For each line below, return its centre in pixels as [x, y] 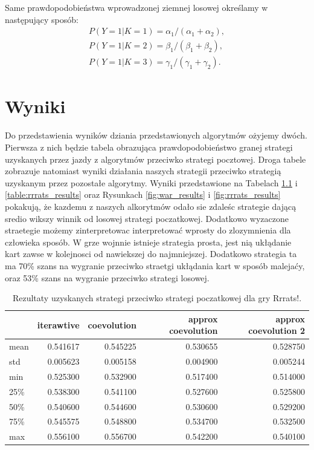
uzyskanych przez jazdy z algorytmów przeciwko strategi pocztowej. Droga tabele [155, 159]
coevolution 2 [277, 331]
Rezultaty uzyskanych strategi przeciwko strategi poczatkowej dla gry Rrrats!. [157, 298]
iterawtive [58, 324]
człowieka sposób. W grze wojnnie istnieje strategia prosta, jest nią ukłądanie [148, 242]
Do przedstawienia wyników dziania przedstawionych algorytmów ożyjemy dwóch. [156, 135]
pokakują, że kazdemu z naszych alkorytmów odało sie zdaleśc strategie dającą [151, 206]
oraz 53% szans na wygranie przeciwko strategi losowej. [107, 277]
